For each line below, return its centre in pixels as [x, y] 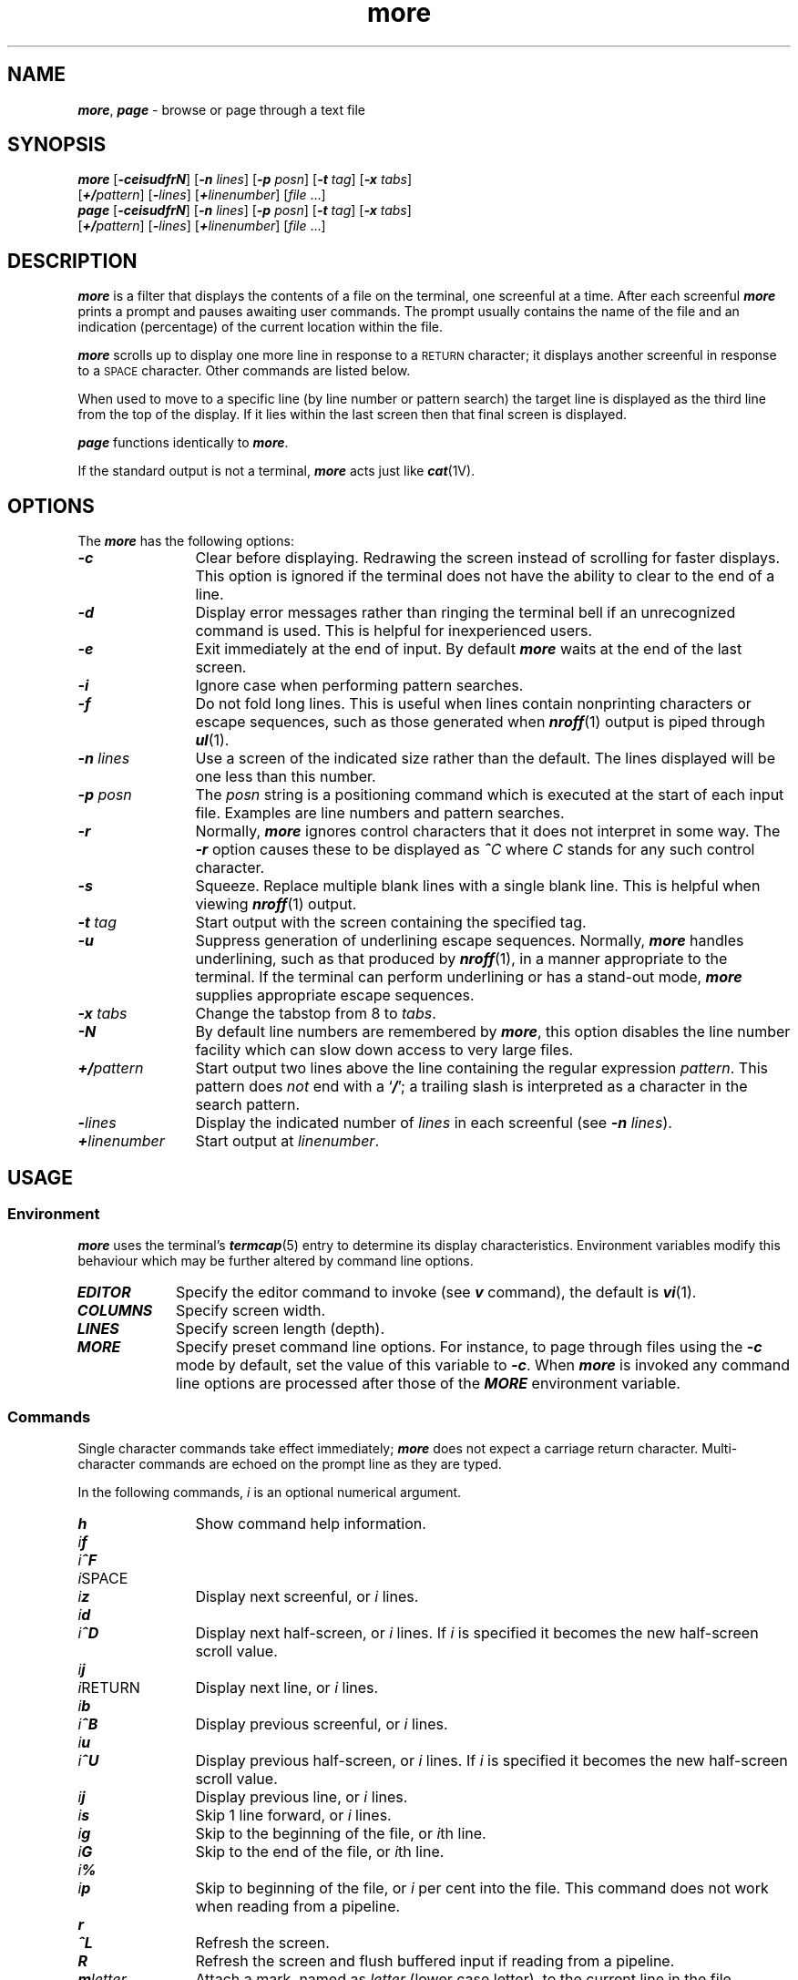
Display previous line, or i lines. [302, 1797]
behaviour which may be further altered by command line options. [276, 1261]
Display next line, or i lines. [287, 1688]
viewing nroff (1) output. [276, 904]
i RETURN [109, 1688]
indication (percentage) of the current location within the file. [261, 327]
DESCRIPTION [72, 261]
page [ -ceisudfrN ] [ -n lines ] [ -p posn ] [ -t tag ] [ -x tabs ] [245, 210]
